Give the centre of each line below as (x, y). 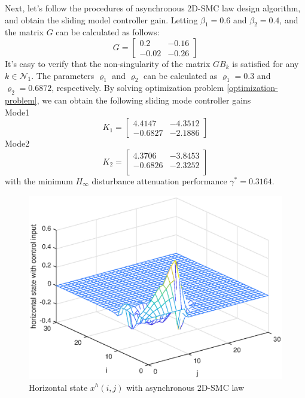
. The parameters (63, 75)
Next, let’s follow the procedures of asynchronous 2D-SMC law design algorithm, (153, 8)
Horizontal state (58, 387)
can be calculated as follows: (108, 32)
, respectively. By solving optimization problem (138, 88)
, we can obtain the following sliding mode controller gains (144, 100)
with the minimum (39, 180)
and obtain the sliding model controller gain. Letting (101, 19)
